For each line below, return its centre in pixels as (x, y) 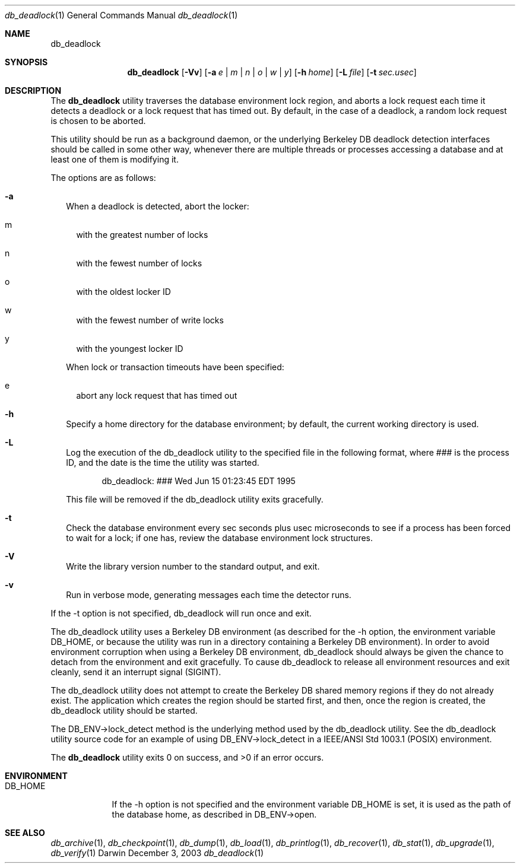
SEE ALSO (25, 833)
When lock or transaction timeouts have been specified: (175, 367)
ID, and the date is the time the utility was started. (163, 462)
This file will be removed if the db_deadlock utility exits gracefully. (195, 499)
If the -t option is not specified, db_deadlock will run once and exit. (181, 613)
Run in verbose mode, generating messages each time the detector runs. (209, 595)
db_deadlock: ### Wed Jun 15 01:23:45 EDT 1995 (199, 481)
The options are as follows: (103, 178)
